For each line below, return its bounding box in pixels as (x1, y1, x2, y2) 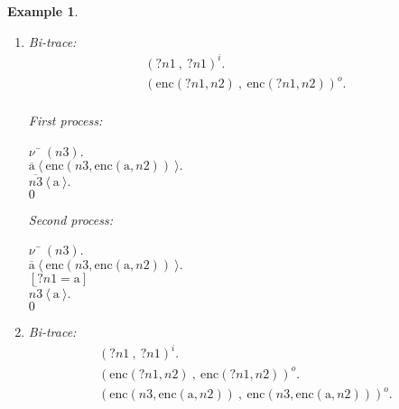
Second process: (28, 209, 114, 228)
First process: (28, 111, 103, 130)
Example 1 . (7, 2, 79, 20)
